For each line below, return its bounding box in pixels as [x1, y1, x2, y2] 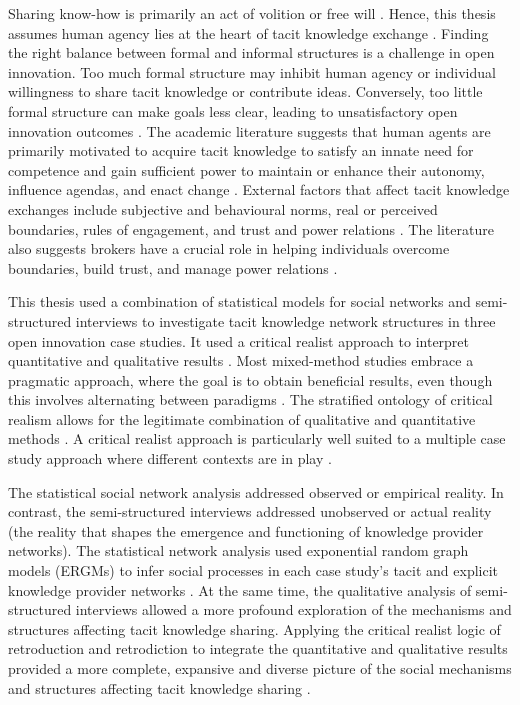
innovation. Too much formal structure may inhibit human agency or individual [8, 61, 496, 82]
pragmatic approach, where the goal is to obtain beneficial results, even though [8, 369, 493, 390]
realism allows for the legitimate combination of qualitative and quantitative [8, 408, 476, 429]
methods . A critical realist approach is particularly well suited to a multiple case [8, 428, 506, 449]
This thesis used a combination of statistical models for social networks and [8, 291, 471, 312]
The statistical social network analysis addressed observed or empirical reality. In [8, 481, 504, 502]
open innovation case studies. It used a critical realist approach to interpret [8, 330, 470, 351]
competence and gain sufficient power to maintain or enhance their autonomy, [8, 159, 485, 180]
